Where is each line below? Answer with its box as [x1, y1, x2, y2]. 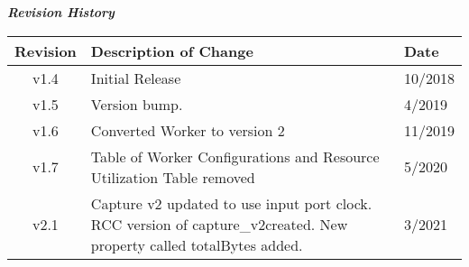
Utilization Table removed [90, 166, 255, 188]
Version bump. [90, 93, 183, 115]
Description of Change [90, 40, 253, 61]
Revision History [7, 3, 115, 21]
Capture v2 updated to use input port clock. [90, 192, 372, 214]
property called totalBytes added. [90, 234, 303, 255]
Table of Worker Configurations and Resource [90, 145, 380, 167]
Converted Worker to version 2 [90, 119, 285, 141]
